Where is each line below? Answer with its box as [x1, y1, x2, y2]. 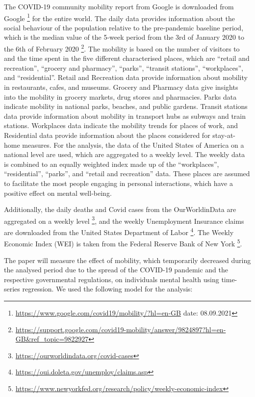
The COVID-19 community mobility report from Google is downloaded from [4, 1, 234, 11]
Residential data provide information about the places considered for [4, 130, 210, 140]
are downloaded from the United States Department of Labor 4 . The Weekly [4, 226, 234, 237]
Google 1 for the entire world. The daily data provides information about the [4, 11, 235, 23]
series [4, 284, 20, 294]
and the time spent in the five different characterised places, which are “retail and [4, 53, 250, 63]
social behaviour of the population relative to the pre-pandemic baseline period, [4, 22, 244, 32]
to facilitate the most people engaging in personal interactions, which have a [4, 178, 233, 188]
